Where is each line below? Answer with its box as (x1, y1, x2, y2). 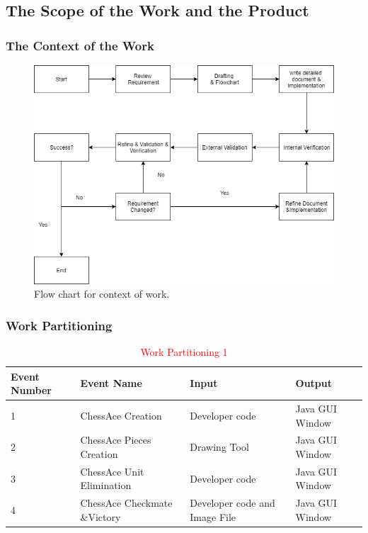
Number (11, 383, 52, 398)
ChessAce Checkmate (80, 495, 173, 510)
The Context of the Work (6, 36, 154, 54)
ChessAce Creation (80, 408, 162, 422)
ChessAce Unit (80, 464, 144, 478)
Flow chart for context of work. (34, 286, 170, 301)
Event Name (80, 376, 142, 391)
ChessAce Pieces (80, 432, 151, 447)
